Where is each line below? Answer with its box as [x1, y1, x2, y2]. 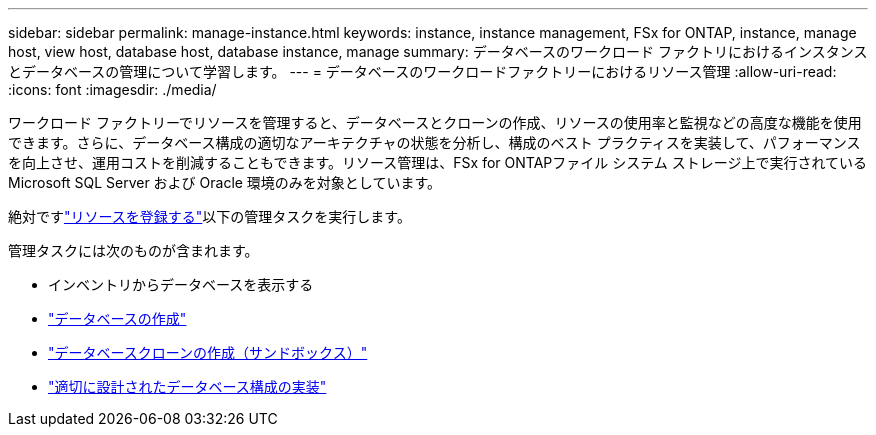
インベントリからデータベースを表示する [48, 276, 314, 293]
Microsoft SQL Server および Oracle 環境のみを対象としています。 [8, 174, 442, 191]
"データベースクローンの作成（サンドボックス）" [48, 344, 368, 361]
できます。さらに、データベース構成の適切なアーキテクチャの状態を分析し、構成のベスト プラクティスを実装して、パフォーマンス [8, 134, 861, 151]
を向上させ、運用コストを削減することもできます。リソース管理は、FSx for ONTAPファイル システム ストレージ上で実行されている [8, 154, 867, 171]
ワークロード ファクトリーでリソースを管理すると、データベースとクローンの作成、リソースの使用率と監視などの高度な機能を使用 [8, 114, 862, 131]
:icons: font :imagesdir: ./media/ [8, 81, 217, 98]
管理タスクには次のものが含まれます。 [8, 242, 259, 259]
